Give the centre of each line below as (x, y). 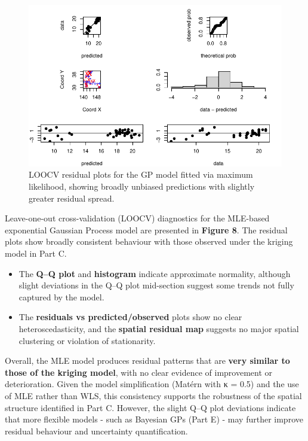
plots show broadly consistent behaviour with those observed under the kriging (149, 241)
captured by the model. (61, 296)
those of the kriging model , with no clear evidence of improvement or (139, 372)
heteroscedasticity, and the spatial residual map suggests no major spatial (159, 328)
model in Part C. (36, 253)
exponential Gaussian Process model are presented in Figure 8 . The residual (146, 229)
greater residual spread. (72, 198)
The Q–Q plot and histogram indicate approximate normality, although (155, 273)
